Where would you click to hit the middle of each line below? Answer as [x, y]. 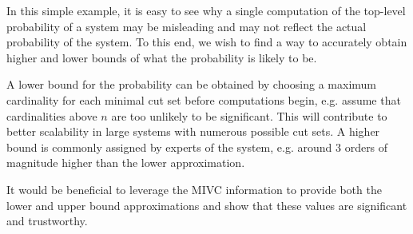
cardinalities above [52, 115]
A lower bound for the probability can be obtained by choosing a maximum [192, 84]
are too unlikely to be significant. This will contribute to [249, 115]
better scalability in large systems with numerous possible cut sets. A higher [193, 131]
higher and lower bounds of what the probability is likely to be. [162, 57]
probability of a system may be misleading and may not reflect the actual [187, 26]
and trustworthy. [47, 221]
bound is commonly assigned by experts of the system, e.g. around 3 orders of [197, 147]
